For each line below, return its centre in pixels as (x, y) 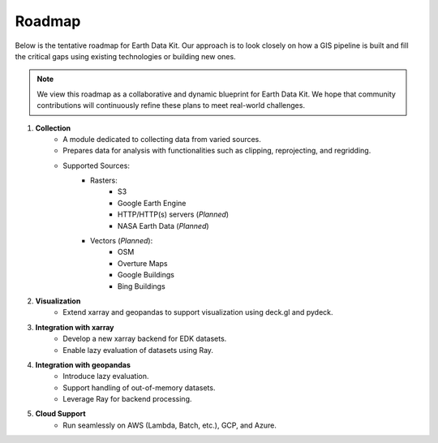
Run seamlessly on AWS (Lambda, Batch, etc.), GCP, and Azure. (170, 425)
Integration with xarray (75, 327)
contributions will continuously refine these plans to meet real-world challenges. (171, 105)
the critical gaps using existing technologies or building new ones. (125, 56)
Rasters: (104, 181)
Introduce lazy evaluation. (106, 376)
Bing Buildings (142, 286)
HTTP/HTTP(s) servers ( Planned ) (174, 214)
